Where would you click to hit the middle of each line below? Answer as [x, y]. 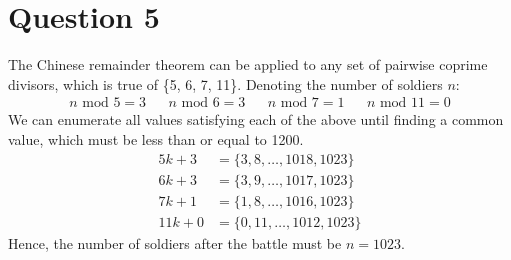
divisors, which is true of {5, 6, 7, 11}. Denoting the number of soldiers [225, 83]
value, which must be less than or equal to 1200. [156, 138]
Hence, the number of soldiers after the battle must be [175, 242]
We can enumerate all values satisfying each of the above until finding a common [256, 119]
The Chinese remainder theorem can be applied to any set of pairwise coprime [248, 64]
